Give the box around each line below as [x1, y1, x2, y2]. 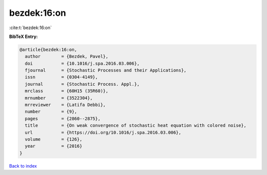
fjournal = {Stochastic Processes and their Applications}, [25, 68, 187, 73]
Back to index [9, 163, 37, 169]
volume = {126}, [25, 137, 83, 142]
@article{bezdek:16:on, [19, 47, 78, 52]
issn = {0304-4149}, [25, 74, 98, 80]
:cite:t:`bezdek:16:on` [9, 25, 52, 31]
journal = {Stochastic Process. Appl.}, [25, 81, 140, 87]
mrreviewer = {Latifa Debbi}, [25, 102, 106, 108]
